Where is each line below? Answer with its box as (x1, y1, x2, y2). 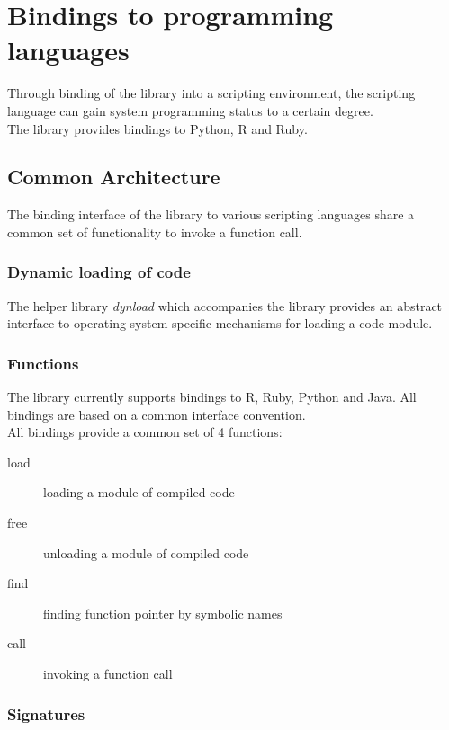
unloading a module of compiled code (43, 543, 249, 562)
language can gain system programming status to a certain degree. (7, 101, 373, 120)
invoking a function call (43, 664, 173, 683)
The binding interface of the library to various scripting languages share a (7, 205, 415, 224)
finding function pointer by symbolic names (43, 603, 283, 622)
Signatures (7, 702, 85, 725)
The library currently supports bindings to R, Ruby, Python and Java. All (7, 387, 417, 406)
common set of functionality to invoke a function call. (7, 222, 302, 241)
